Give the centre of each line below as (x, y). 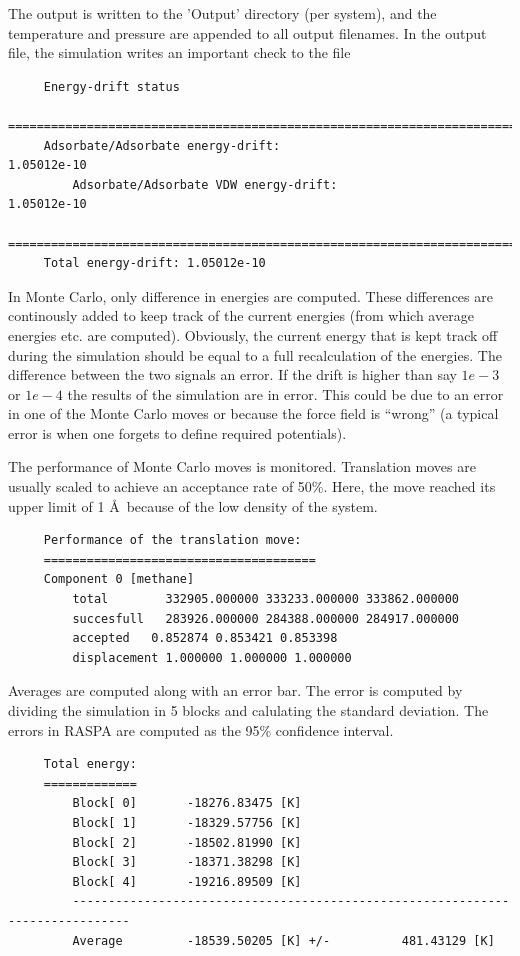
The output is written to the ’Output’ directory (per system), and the (222, 13)
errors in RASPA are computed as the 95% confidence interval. (201, 729)
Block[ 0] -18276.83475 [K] (187, 803)
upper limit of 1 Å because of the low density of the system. (193, 505)
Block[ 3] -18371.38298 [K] (187, 862)
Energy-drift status (111, 86)
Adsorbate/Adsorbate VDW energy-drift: (205, 184)
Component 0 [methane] (119, 579)
